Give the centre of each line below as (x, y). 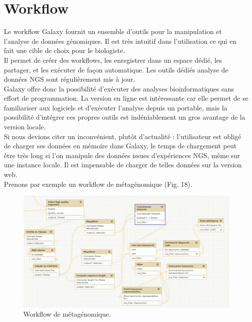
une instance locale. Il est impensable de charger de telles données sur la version (123, 165)
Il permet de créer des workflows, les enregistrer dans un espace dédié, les (113, 60)
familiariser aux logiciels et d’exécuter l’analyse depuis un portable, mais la (116, 107)
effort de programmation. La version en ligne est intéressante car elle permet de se (126, 98)
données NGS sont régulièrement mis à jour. (70, 79)
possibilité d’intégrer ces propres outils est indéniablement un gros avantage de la (125, 117)
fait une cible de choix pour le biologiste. (65, 50)
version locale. (25, 127)
